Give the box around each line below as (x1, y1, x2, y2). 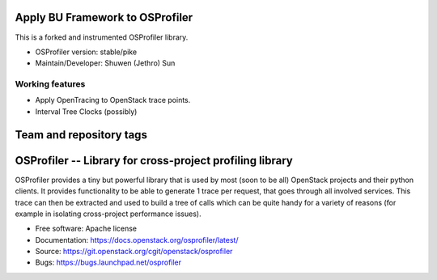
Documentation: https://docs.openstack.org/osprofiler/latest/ (35, 235, 239, 244)
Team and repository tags (15, 128, 147, 142)
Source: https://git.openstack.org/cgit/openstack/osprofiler (35, 247, 233, 257)
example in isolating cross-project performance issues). (15, 209, 202, 218)
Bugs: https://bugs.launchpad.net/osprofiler (35, 257, 182, 267)
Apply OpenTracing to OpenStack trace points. (35, 95, 191, 105)
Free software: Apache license (35, 223, 138, 234)
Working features (15, 78, 86, 90)
